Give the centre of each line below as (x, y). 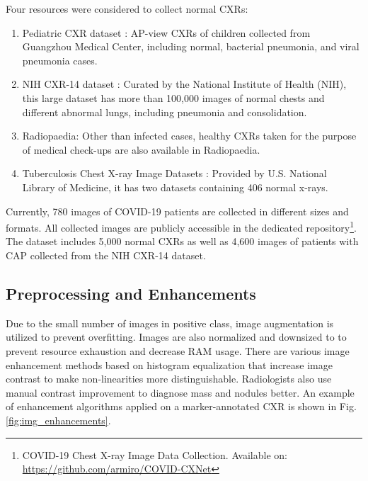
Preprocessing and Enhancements (131, 293)
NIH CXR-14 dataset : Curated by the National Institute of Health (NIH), (184, 84)
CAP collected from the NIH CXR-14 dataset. (106, 255)
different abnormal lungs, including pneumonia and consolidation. (165, 112)
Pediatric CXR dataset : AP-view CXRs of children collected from (166, 32)
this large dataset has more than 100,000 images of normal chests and (173, 97)
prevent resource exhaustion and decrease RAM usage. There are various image (178, 350)
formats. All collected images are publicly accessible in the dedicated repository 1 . (181, 226)
